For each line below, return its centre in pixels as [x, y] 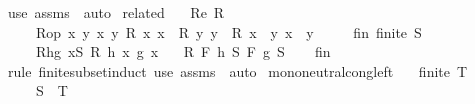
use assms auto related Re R [116, 12]
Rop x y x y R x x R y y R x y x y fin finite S [228, 31]
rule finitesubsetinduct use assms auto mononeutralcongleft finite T [237, 70]
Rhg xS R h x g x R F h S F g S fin [183, 51]
